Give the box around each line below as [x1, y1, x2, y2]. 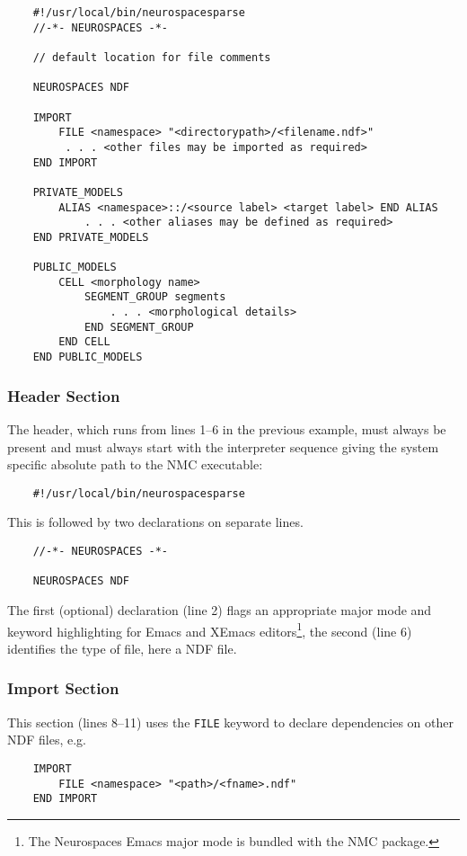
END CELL [58, 335, 110, 349]
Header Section [7, 384, 120, 406]
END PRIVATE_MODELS [32, 230, 149, 244]
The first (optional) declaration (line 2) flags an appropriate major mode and [7, 600, 432, 619]
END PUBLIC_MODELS [32, 351, 143, 364]
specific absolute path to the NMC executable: [7, 455, 263, 474]
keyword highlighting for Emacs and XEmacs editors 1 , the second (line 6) [7, 619, 412, 640]
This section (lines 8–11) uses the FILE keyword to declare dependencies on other [7, 712, 454, 731]
